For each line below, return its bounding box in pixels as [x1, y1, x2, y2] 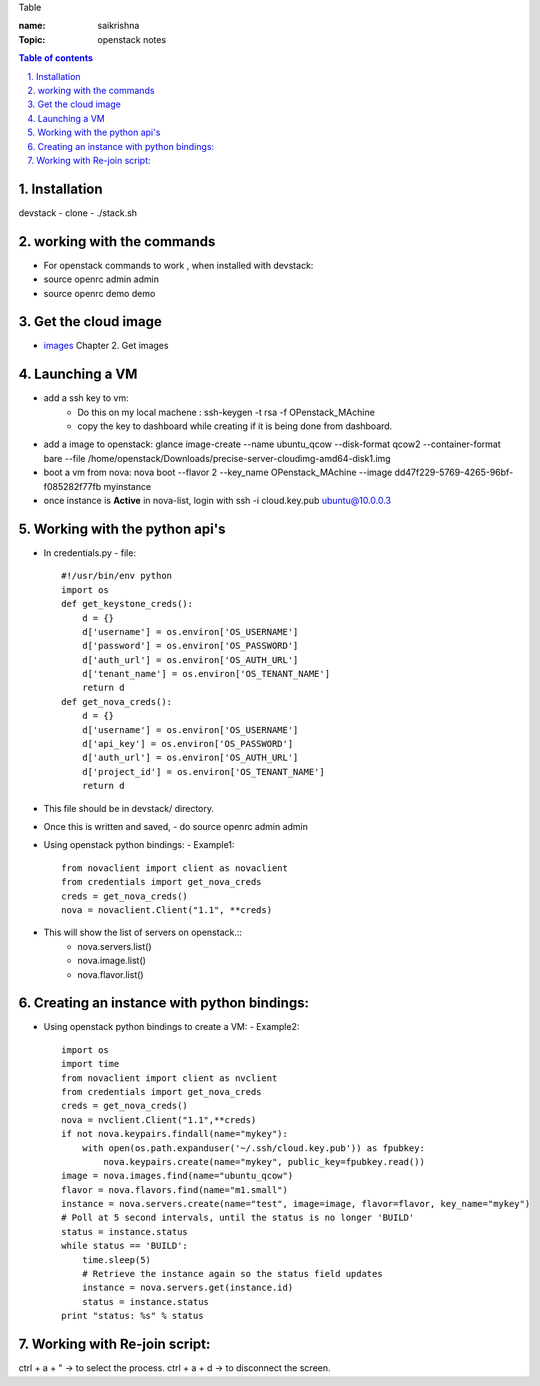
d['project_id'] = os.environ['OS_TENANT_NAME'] [81, 766, 325, 777]
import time [61, 1058, 120, 1070]
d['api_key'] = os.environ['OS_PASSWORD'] [81, 738, 294, 750]
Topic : [18, 33, 46, 45]
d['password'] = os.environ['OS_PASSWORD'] [81, 640, 299, 652]
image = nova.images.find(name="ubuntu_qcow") [61, 1170, 294, 1182]
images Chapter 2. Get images [43, 340, 169, 352]
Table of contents [18, 52, 94, 64]
